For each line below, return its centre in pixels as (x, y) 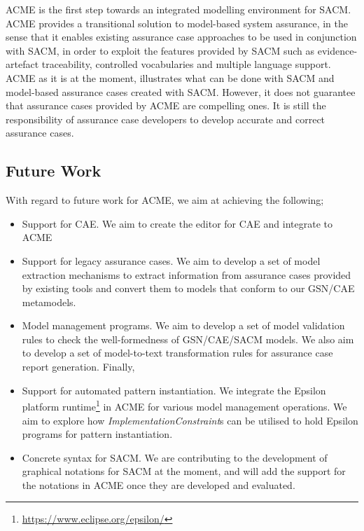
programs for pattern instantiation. (97, 434)
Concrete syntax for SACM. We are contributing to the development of (175, 457)
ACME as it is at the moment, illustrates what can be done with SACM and (170, 77)
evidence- (337, 50)
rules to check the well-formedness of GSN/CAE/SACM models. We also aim (188, 339)
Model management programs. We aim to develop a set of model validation (183, 325)
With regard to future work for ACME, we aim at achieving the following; (165, 200)
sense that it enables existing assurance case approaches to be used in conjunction (181, 37)
